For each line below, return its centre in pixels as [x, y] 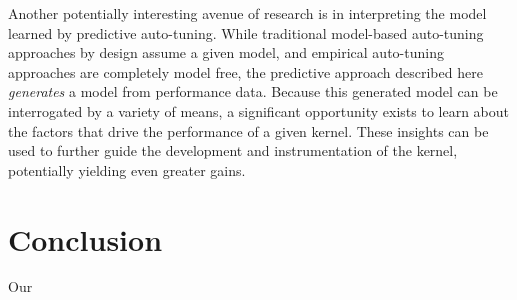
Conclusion [85, 238]
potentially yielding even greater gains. [127, 169]
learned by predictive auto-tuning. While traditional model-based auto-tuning [246, 32]
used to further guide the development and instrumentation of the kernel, [233, 150]
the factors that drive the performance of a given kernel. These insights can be [248, 130]
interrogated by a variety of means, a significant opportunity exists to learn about [259, 110]
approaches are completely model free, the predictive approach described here [245, 71]
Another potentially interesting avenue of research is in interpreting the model [247, 13]
